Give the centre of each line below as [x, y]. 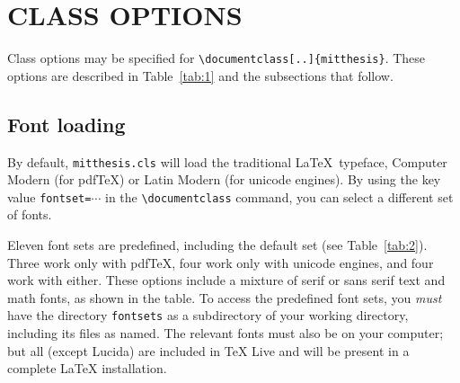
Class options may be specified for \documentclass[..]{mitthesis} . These [217, 58]
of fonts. [30, 214]
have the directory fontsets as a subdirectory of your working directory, [208, 315]
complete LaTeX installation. [87, 368]
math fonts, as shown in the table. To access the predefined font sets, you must [225, 297]
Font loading [66, 124]
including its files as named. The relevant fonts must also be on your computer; [226, 333]
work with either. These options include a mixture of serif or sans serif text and [226, 280]
